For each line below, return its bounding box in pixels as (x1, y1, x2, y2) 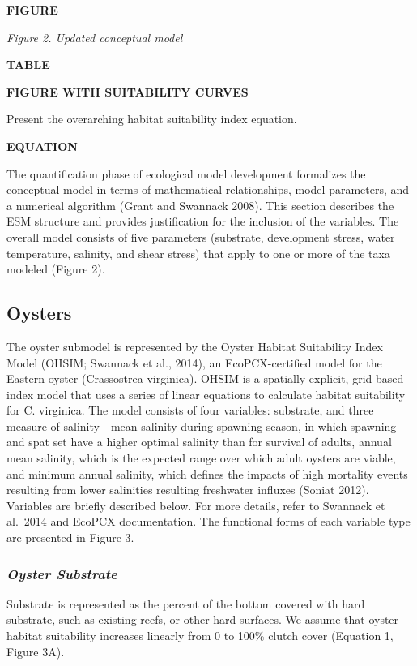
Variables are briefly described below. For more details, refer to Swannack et (6, 496, 385, 513)
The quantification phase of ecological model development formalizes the (6, 165, 366, 182)
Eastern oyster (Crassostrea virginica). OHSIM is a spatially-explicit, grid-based (6, 370, 404, 387)
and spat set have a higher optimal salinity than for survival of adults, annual (6, 433, 392, 450)
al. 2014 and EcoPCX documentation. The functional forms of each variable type (6, 513, 411, 530)
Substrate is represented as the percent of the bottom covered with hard (6, 595, 365, 612)
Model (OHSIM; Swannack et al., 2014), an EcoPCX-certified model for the (6, 354, 382, 371)
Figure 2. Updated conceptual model (6, 28, 183, 45)
